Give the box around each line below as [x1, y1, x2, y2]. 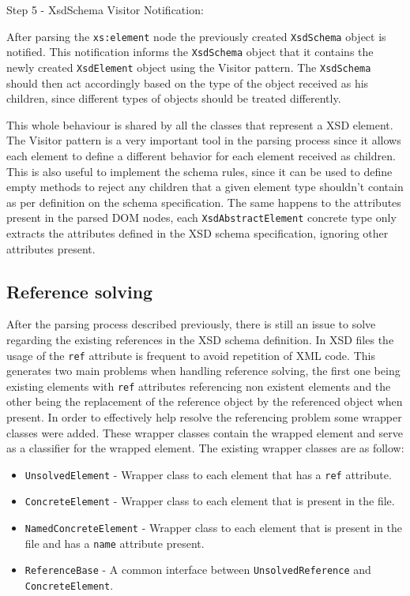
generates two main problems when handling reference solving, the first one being [6, 362, 401, 379]
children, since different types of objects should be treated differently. [6, 90, 341, 107]
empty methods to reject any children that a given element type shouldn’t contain [6, 178, 404, 195]
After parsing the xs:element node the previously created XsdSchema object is [6, 28, 386, 44]
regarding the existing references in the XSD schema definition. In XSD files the [6, 331, 394, 347]
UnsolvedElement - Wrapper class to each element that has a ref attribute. [24, 466, 392, 482]
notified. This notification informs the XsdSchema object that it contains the [6, 43, 374, 60]
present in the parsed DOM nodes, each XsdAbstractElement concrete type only [6, 209, 397, 226]
